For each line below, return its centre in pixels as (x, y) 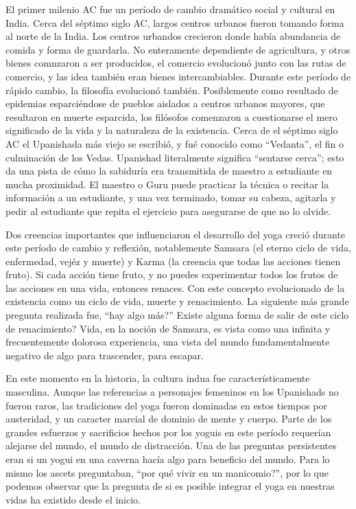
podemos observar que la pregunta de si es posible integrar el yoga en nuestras (170, 486)
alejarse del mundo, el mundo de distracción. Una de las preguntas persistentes (171, 445)
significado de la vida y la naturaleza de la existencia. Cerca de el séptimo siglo (172, 130)
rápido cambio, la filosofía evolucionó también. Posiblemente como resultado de (172, 90)
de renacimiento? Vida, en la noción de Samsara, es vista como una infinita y (168, 328)
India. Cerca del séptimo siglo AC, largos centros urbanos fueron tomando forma (175, 22)
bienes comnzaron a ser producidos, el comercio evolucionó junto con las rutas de (176, 63)
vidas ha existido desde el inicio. (73, 499)
